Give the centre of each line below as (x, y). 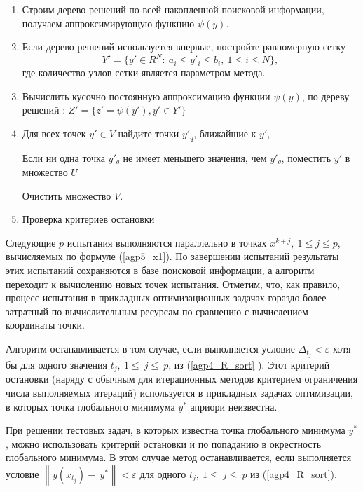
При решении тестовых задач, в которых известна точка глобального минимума (176, 430)
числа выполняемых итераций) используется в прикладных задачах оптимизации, (179, 393)
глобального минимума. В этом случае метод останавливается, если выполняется (179, 457)
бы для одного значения (57, 364)
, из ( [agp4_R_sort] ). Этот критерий (249, 364)
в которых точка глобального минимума (90, 406)
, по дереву (326, 96)
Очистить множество (67, 195)
